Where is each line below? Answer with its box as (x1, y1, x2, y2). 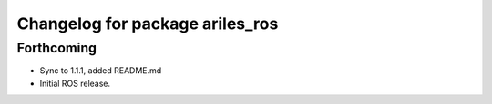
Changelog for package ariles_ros (16, 14, 279, 33)
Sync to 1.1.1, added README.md (39, 65, 162, 76)
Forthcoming (16, 40, 97, 56)
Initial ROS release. (39, 78, 111, 89)
